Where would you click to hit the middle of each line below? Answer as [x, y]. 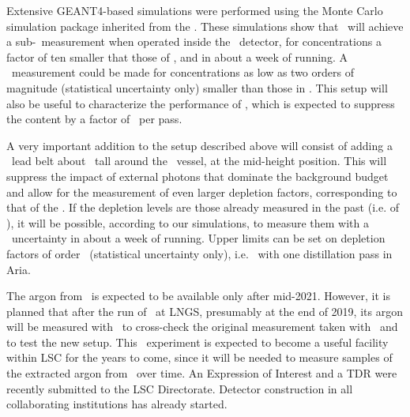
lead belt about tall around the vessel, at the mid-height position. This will [199, 161]
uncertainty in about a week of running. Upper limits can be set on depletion [198, 238]
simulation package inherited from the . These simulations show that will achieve [205, 26]
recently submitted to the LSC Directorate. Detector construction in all [180, 388]
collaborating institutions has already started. [117, 404]
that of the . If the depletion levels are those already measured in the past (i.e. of [203, 207]
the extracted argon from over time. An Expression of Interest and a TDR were [202, 373]
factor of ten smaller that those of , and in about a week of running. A [177, 56]
